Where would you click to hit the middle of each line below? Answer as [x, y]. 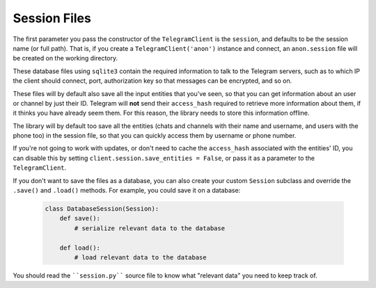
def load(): [80, 248]
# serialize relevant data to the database [150, 228]
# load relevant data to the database [140, 257]
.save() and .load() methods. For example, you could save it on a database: [127, 191]
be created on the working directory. [65, 58]
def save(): [80, 218]
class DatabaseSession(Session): [102, 209]
